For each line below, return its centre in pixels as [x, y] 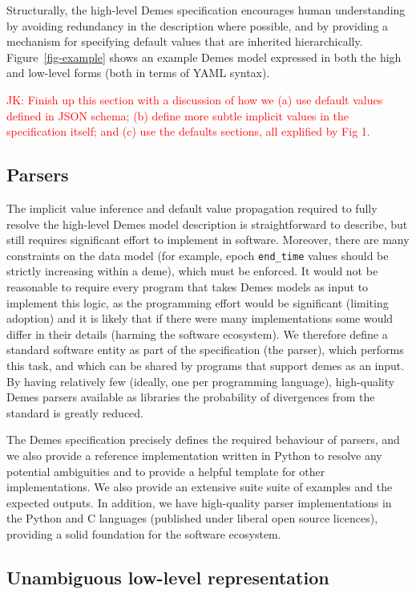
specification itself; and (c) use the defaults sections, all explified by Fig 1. [188, 131]
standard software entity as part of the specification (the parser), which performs [205, 350]
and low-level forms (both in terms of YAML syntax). [138, 73]
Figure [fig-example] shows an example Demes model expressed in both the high [204, 57]
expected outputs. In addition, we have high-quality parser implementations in [199, 502]
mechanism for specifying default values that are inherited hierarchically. [185, 41]
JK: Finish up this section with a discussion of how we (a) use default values [195, 99]
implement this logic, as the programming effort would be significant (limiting [198, 302]
